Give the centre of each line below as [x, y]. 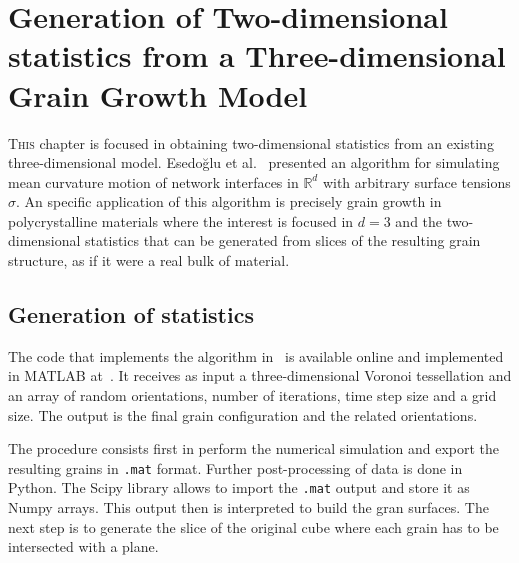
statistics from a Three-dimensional [257, 55]
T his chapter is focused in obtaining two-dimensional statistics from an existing [251, 142]
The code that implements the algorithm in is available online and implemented [256, 355]
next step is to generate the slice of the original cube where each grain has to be [253, 526]
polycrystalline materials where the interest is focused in [181, 220]
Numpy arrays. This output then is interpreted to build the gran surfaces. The [248, 507]
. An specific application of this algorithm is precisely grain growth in [229, 201]
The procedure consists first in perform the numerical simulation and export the [254, 448]
